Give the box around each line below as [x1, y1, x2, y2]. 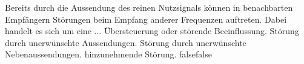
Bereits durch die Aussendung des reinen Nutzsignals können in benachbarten [5, 1, 293, 13]
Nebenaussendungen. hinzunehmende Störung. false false [5, 48, 212, 60]
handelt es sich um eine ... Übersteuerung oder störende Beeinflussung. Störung [5, 25, 299, 37]
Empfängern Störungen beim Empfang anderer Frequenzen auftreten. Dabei [5, 13, 287, 25]
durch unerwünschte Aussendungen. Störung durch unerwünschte [5, 36, 246, 48]
